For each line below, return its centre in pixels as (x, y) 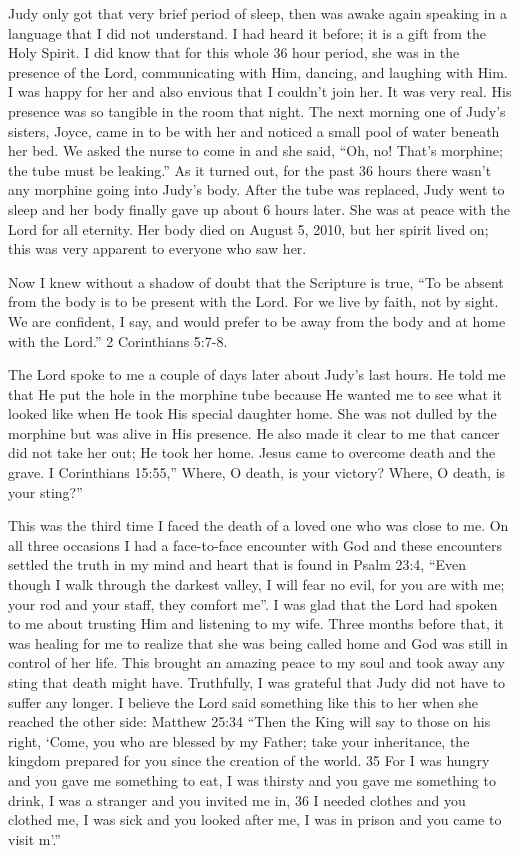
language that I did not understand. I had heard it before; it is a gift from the (247, 32)
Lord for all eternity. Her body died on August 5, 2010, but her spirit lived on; (248, 228)
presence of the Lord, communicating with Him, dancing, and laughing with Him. (258, 71)
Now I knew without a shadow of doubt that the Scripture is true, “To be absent (256, 281)
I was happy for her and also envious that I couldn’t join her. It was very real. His (260, 91)
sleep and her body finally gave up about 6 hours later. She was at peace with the (259, 208)
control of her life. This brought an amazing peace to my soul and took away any (256, 662)
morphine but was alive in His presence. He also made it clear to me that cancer (254, 432)
